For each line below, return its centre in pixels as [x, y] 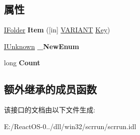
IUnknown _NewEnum [42, 46]
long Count [22, 63]
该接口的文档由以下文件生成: [50, 110]
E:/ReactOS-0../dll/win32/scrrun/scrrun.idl [70, 126]
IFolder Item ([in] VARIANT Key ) [57, 30]
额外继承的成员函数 [50, 89]
